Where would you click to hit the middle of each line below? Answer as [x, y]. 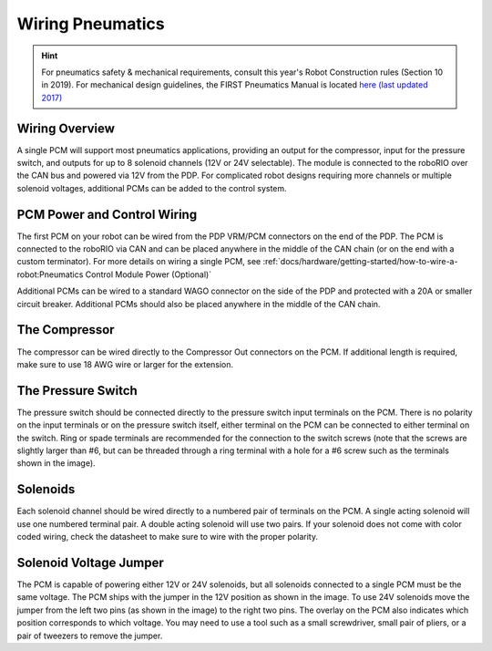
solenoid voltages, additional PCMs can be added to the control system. [152, 188]
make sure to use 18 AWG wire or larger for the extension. [125, 364]
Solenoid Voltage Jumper [90, 562]
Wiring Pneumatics [91, 24]
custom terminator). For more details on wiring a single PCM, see [139, 262]
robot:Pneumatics [50, 274]
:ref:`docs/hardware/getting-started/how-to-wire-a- [360, 262]
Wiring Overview [66, 128]
